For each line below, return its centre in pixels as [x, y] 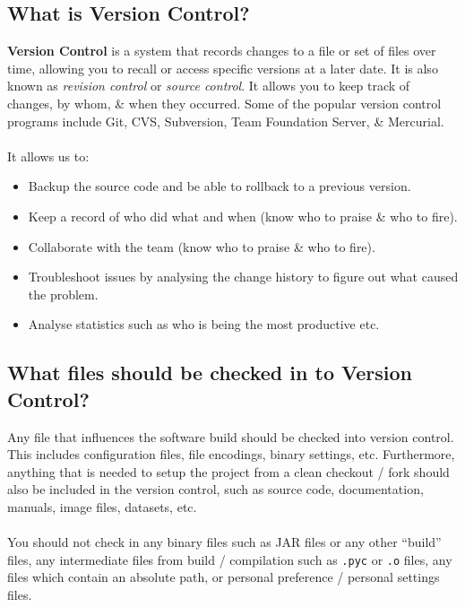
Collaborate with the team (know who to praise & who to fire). [202, 246]
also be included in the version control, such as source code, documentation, [215, 489]
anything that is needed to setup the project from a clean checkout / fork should [228, 471]
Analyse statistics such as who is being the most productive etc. [204, 324]
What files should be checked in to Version [210, 373]
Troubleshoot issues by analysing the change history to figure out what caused [243, 277]
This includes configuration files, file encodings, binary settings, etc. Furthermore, [231, 454]
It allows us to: [48, 156]
